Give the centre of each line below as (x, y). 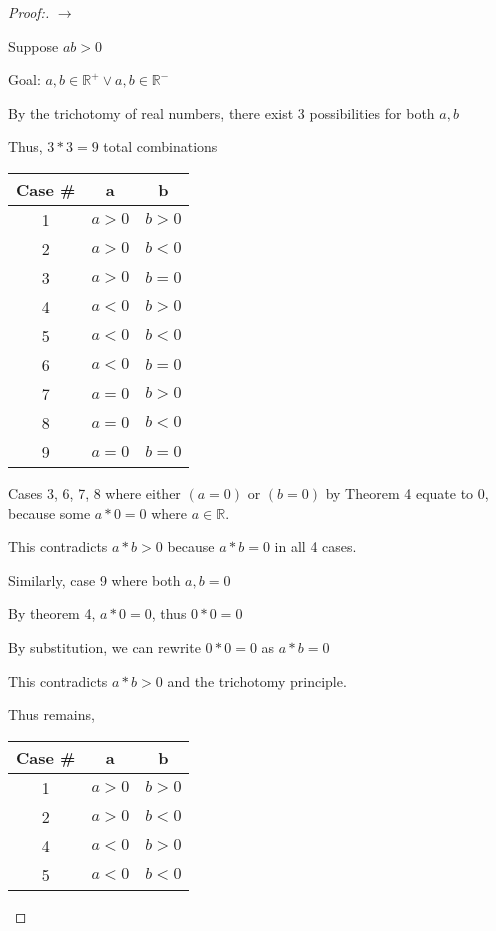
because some (49, 512)
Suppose (33, 45)
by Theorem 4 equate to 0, (407, 492)
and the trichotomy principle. (257, 680)
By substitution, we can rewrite (104, 646)
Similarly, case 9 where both (94, 579)
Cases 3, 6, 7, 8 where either (94, 492)
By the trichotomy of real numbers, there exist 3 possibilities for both (221, 112)
